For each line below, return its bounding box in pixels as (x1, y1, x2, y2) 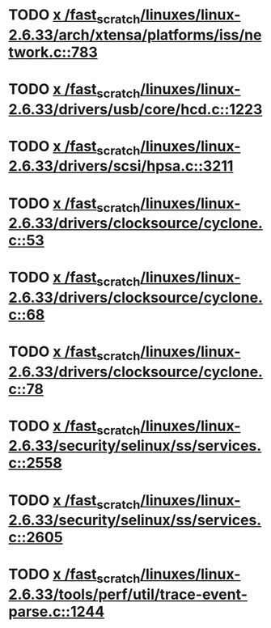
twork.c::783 (8, 43, 99, 62)
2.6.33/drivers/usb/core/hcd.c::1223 (8, 100, 263, 118)
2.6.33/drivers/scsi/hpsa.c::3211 (8, 157, 234, 176)
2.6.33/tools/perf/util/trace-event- (8, 585, 248, 604)
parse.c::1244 (8, 603, 105, 621)
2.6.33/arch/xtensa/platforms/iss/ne (8, 26, 262, 44)
